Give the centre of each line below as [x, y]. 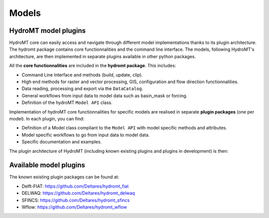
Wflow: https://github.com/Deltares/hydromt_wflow [74, 207]
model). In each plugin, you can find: [47, 118]
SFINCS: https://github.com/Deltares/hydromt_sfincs [76, 200]
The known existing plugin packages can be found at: [64, 177]
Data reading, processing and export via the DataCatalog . [82, 89]
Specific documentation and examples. [62, 142]
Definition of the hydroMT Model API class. [67, 103]
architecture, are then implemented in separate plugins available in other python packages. [103, 56]
